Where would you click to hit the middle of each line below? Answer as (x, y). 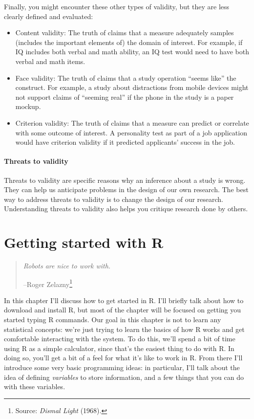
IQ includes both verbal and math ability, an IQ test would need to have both (132, 52)
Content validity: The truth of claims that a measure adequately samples (125, 33)
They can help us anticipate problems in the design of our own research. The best (126, 189)
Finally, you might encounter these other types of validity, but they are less (117, 6)
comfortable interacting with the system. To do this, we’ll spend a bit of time (120, 339)
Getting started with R (84, 242)
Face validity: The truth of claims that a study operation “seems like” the (126, 77)
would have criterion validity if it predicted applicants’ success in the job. (125, 142)
